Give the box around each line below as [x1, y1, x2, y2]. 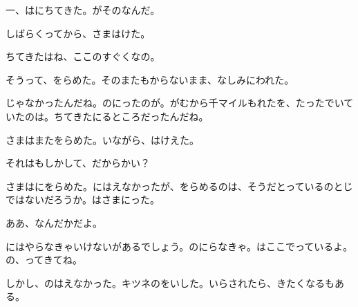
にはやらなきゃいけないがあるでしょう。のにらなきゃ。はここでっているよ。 [6, 239, 353, 253]
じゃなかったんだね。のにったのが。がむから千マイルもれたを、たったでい [6, 95, 344, 110]
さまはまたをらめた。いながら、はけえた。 [6, 132, 199, 147]
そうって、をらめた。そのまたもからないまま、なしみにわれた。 [6, 72, 294, 86]
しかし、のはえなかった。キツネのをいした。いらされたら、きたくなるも [6, 275, 335, 290]
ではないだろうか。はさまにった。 [6, 192, 160, 207]
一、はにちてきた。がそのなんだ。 [6, 3, 160, 17]
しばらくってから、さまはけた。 [6, 26, 151, 40]
